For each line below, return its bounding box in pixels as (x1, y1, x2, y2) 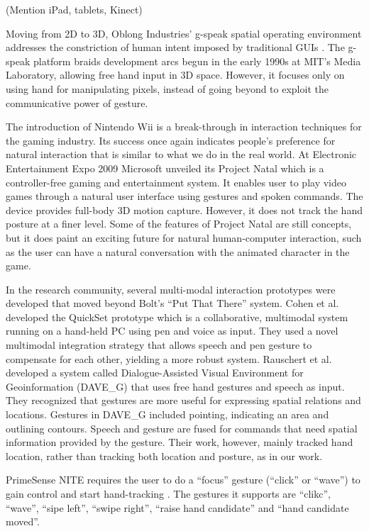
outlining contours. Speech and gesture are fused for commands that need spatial (6, 420, 358, 435)
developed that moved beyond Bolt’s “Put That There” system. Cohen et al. (6, 296, 339, 311)
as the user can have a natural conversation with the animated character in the (6, 244, 350, 259)
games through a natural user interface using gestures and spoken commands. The (6, 189, 363, 203)
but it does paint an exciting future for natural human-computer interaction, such (6, 230, 362, 245)
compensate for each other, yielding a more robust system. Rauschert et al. (6, 351, 332, 366)
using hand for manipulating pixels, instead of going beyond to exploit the (6, 81, 329, 96)
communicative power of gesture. (6, 95, 148, 110)
